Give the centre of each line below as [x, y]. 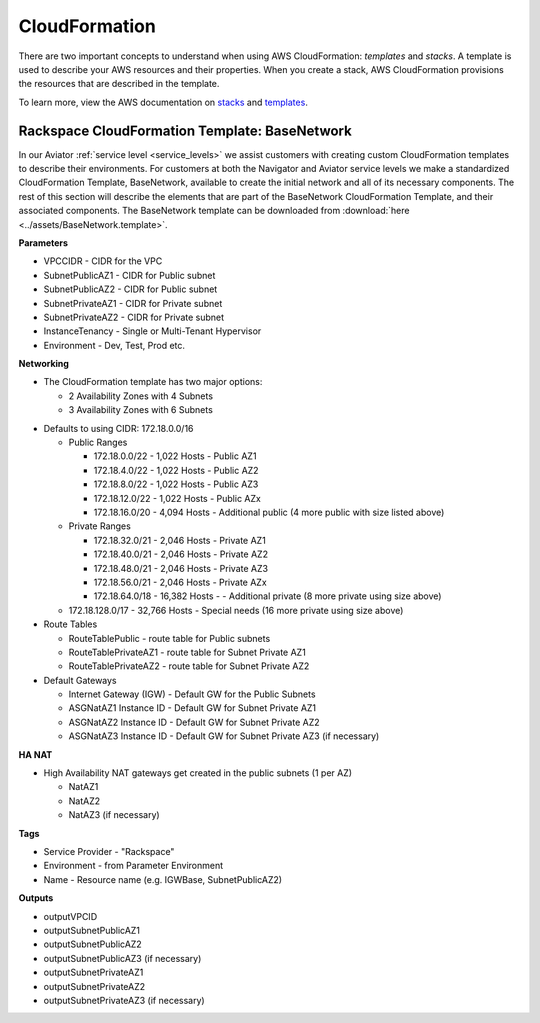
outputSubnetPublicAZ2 [92, 944]
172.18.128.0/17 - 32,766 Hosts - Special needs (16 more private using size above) [236, 610]
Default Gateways [80, 680]
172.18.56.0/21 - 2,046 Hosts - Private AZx [180, 582]
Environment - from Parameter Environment [133, 866]
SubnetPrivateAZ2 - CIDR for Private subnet [134, 317]
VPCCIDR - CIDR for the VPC [103, 261]
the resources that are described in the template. [119, 84]
